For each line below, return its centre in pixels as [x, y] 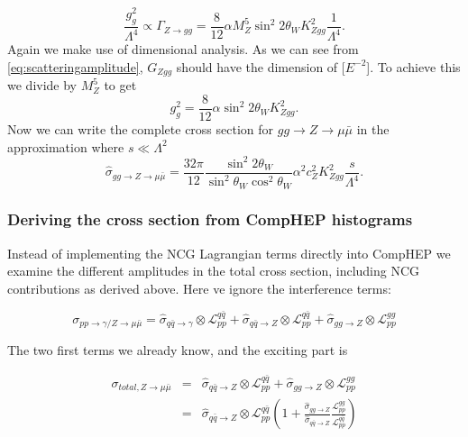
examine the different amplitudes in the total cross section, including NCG [214, 271]
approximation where [66, 146]
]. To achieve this [413, 66]
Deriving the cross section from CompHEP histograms [210, 219]
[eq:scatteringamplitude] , [75, 66]
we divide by [42, 85]
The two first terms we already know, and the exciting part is [178, 350]
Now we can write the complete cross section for [141, 128]
